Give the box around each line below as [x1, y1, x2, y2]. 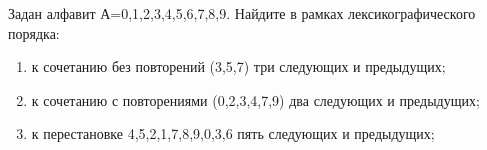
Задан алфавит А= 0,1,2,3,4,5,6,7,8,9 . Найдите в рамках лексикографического [8, 3, 476, 23]
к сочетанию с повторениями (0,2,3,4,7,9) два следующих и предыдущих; [31, 89, 480, 110]
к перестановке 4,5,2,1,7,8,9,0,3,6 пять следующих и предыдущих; [31, 123, 435, 144]
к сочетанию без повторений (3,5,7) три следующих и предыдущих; [31, 56, 446, 77]
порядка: [8, 22, 60, 43]
